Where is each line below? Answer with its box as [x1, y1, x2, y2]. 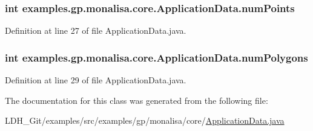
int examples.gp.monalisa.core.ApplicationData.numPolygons [5, 50, 308, 65]
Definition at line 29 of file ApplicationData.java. [5, 74, 186, 86]
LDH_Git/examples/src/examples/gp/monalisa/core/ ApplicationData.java [5, 114, 285, 127]
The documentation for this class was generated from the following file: [5, 94, 268, 106]
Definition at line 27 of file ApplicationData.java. [5, 24, 186, 37]
